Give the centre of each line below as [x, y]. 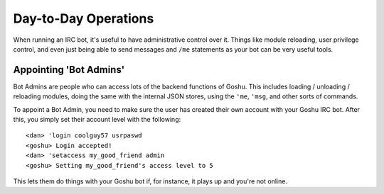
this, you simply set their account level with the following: [97, 120]
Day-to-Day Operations [84, 18]
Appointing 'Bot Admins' [69, 70]
